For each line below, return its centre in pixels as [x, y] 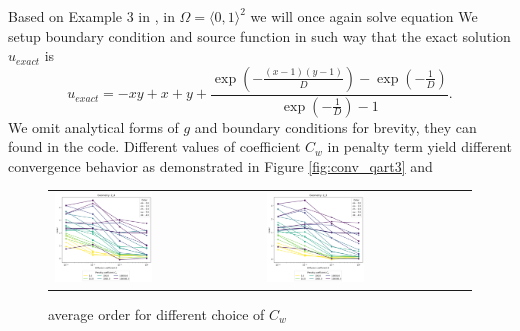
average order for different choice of [156, 313]
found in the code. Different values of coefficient [154, 146]
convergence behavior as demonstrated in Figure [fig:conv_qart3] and [220, 165]
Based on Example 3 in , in [91, 16]
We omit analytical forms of [93, 126]
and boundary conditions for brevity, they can [335, 126]
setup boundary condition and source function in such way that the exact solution [259, 35]
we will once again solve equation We [364, 16]
